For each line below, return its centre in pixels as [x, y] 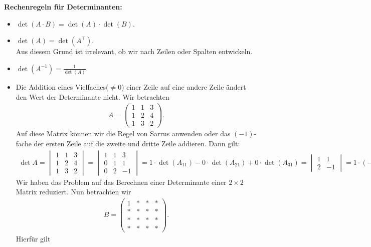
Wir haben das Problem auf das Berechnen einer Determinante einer [121, 182]
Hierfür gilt [33, 239]
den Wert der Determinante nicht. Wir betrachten [92, 96]
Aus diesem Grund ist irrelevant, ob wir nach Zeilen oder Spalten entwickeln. [134, 51]
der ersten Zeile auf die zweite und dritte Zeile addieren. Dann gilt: [137, 144]
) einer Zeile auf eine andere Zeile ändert [184, 87]
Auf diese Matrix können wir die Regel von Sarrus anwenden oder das [123, 134]
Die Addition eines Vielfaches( [62, 87]
